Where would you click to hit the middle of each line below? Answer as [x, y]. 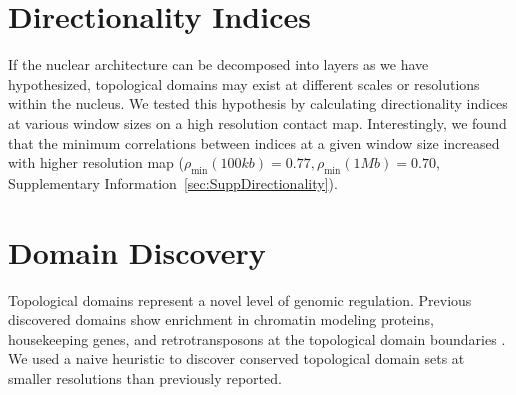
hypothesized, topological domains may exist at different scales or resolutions [244, 83]
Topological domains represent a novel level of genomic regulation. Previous [240, 299]
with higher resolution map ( [96, 162]
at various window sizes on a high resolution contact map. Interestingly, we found [257, 122]
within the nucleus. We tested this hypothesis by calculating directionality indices [258, 103]
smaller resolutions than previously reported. [145, 377]
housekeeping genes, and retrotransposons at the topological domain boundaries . [257, 338]
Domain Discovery [137, 251]
